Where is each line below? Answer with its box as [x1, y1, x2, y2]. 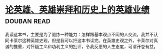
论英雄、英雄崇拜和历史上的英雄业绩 [5, 4, 150, 15]
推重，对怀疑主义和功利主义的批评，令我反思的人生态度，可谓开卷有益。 [13, 43, 158, 49]
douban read [5, 15, 51, 26]
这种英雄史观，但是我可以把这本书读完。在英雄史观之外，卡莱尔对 [21, 37, 154, 43]
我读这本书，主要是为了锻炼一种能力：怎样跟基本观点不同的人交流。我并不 [5, 31, 154, 37]
